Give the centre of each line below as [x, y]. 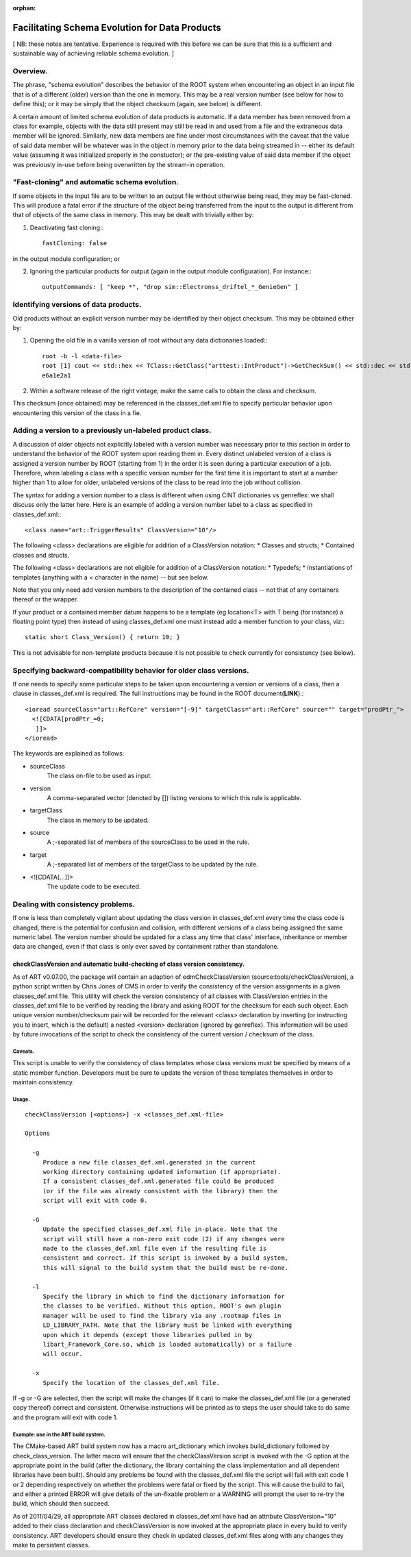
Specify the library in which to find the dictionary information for [164, 1297]
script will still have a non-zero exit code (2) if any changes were [164, 1239]
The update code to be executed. [94, 886]
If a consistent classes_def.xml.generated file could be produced [158, 1181]
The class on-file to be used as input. [99, 776]
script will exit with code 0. [95, 1201]
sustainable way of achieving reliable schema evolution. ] [94, 53]
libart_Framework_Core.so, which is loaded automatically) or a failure [167, 1344]
